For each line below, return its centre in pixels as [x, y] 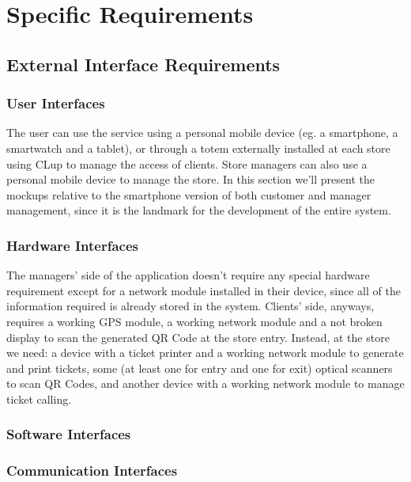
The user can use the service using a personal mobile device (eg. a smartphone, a [202, 133]
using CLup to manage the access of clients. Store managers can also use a [187, 163]
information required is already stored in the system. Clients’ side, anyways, [190, 306]
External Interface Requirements [143, 64]
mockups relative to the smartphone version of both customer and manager [189, 194]
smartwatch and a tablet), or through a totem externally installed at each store [198, 148]
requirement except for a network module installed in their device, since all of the [204, 290]
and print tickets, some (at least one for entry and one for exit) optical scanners [200, 368]
